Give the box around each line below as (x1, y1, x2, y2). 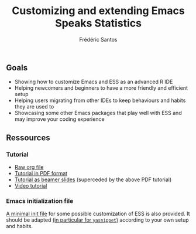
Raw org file (14, 164, 44, 171)
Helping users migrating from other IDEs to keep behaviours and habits (14, 97, 186, 104)
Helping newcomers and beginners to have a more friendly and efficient (14, 84, 188, 91)
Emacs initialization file (6, 196, 74, 205)
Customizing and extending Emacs (11, 4, 185, 18)
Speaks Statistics (54, 16, 142, 30)
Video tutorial (14, 182, 47, 189)
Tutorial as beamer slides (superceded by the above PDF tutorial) (14, 176, 172, 183)
